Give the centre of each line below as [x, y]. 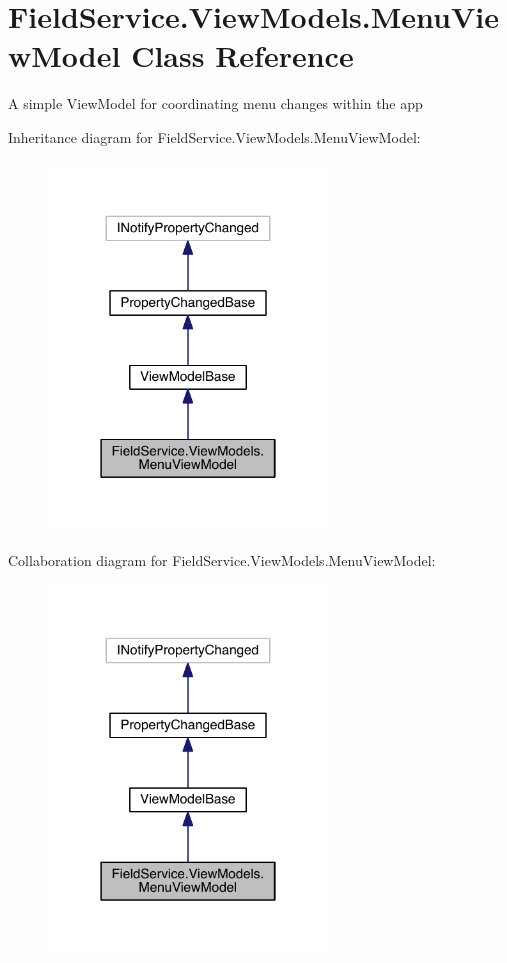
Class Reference [242, 55]
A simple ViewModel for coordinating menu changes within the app [215, 103]
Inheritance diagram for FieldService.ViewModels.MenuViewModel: [214, 136]
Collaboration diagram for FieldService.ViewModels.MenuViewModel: [222, 559]
